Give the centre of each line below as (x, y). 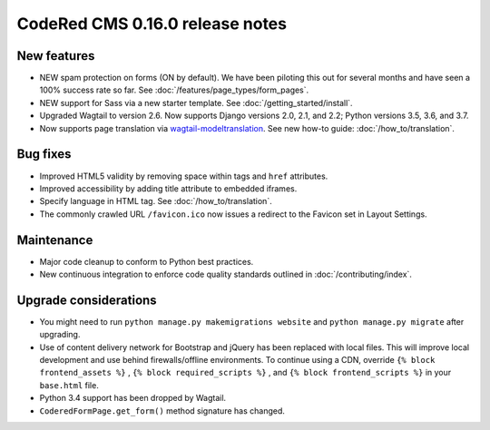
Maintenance (55, 240)
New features (56, 56)
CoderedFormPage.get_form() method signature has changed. (162, 410)
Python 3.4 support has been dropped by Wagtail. (133, 398)
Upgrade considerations (87, 300)
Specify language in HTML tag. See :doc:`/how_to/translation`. (156, 201)
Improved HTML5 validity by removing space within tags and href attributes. (184, 176)
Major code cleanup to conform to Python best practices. (147, 261)
